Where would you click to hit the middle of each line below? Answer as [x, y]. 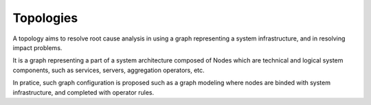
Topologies [45, 18]
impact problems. [37, 47]
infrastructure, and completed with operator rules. [83, 92]
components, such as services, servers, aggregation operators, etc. [109, 70]
